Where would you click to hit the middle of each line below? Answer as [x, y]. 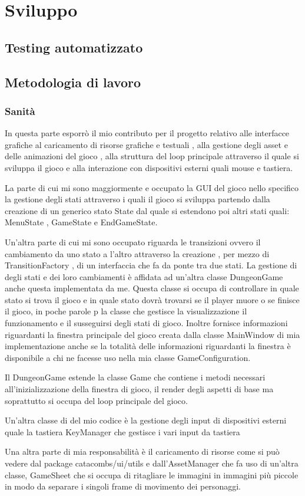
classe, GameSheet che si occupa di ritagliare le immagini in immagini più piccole [152, 474]
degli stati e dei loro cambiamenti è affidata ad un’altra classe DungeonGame [144, 276]
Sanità [20, 111]
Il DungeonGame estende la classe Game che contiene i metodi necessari [135, 377]
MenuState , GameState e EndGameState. [81, 222]
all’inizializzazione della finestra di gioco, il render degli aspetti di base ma [139, 389]
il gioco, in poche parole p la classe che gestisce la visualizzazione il [126, 311]
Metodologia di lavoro [73, 82]
